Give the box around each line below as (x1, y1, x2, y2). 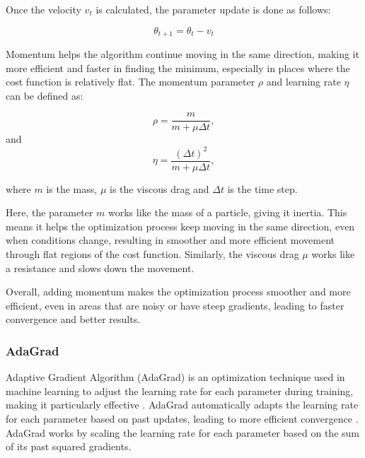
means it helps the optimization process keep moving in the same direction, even (6, 218, 355, 233)
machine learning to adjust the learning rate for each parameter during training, (6, 383, 354, 398)
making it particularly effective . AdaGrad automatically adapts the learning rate (6, 397, 359, 412)
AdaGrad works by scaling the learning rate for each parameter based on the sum (6, 425, 359, 440)
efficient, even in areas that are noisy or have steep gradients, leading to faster (6, 298, 344, 312)
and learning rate (266, 74, 341, 89)
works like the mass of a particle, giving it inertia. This (108, 205, 347, 220)
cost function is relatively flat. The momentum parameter (6, 74, 255, 89)
